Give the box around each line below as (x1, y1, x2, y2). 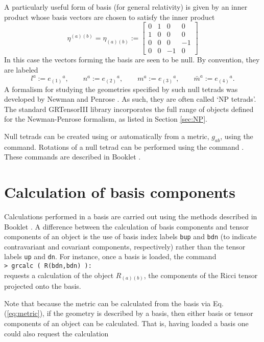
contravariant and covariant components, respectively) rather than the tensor (4, 241, 246, 252)
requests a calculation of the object (4, 269, 114, 280)
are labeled (4, 64, 38, 75)
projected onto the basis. (4, 281, 81, 291)
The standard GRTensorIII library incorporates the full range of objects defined (4, 103, 254, 114)
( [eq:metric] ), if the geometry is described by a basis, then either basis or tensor (4, 308, 253, 318)
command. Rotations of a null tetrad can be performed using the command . (4, 141, 244, 152)
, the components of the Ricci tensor (143, 269, 258, 280)
